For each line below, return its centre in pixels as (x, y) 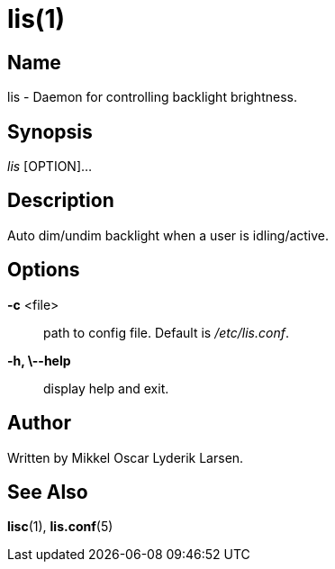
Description (61, 201)
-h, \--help (39, 360)
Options (44, 270)
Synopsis (50, 131)
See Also (48, 492)
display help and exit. (106, 388)
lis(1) (36, 19)
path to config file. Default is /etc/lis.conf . (166, 332)
